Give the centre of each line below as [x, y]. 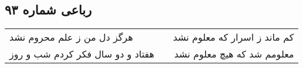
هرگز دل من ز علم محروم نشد [71, 37]
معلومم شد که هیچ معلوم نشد [234, 54]
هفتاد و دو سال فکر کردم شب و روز [82, 54]
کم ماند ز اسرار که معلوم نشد [234, 37]
